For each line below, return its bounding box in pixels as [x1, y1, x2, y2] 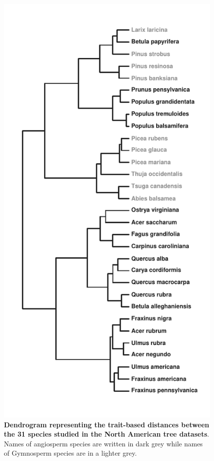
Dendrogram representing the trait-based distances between [4, 419, 209, 429]
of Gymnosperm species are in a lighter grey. [4, 448, 137, 458]
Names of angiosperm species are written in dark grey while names [4, 438, 203, 448]
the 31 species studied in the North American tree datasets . [4, 429, 209, 439]
